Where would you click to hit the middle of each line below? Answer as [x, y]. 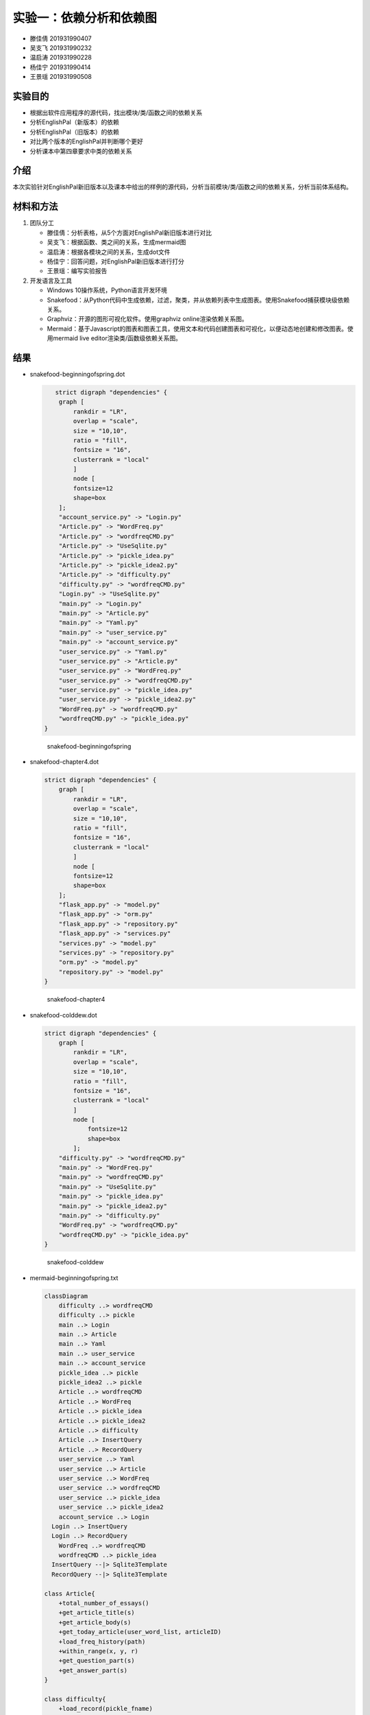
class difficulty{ [75, 1699]
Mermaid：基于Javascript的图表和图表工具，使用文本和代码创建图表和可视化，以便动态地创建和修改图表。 [197, 329]
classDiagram [66, 1296]
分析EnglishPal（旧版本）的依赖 [74, 132]
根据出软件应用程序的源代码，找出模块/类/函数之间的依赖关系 [116, 113]
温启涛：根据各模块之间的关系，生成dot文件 [109, 252]
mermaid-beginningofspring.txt [74, 1278]
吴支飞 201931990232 [61, 47]
